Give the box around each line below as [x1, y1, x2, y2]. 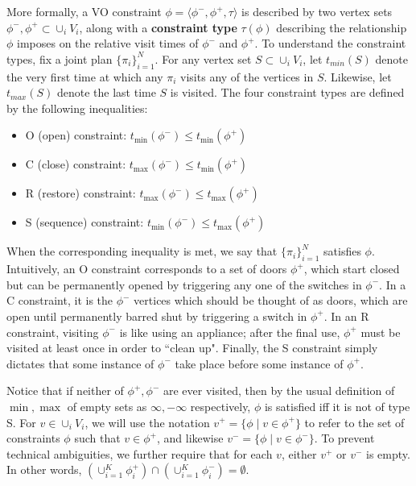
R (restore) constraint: [25, 185, 136, 201]
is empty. [366, 445, 410, 462]
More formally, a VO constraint [6, 3, 162, 19]
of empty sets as [67, 397, 147, 414]
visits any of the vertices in [180, 68, 314, 85]
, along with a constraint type [79, 19, 237, 35]
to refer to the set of [304, 413, 405, 430]
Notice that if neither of [6, 382, 124, 399]
